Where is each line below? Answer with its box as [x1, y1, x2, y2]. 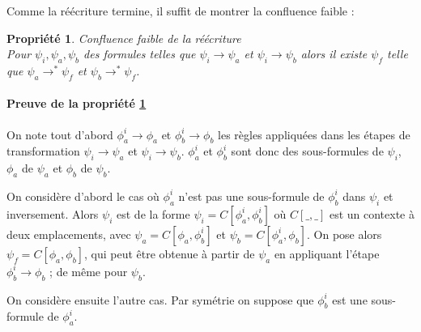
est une [332, 291, 368, 308]
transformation [6, 143, 80, 160]
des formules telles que [83, 45, 196, 62]
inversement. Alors [6, 205, 99, 222]
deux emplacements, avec [6, 225, 131, 242]
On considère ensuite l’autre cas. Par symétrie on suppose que [6, 291, 314, 308]
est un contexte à [329, 205, 415, 222]
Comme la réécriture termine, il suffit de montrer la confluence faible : [6, 2, 355, 19]
